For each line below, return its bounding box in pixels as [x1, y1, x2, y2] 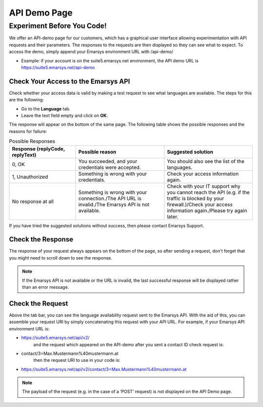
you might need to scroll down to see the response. [9, 255, 112, 260]
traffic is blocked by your [167, 195, 224, 202]
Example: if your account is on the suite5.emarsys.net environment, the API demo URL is [21, 57, 199, 63]
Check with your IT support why [167, 183, 241, 189]
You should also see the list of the [167, 158, 244, 165]
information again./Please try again [167, 207, 247, 214]
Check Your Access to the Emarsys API [9, 77, 130, 85]
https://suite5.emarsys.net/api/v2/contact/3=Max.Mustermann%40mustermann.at [21, 366, 187, 372]
